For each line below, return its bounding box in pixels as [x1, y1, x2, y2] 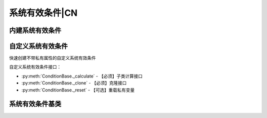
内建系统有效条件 [9, 26, 61, 35]
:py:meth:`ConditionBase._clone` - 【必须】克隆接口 [21, 80, 127, 86]
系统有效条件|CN [9, 7, 78, 18]
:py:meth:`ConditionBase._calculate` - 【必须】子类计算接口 [21, 73, 143, 79]
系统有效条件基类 [9, 100, 61, 108]
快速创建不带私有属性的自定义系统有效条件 [9, 55, 96, 61]
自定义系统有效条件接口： [9, 64, 61, 70]
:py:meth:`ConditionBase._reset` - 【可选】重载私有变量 [21, 87, 135, 93]
